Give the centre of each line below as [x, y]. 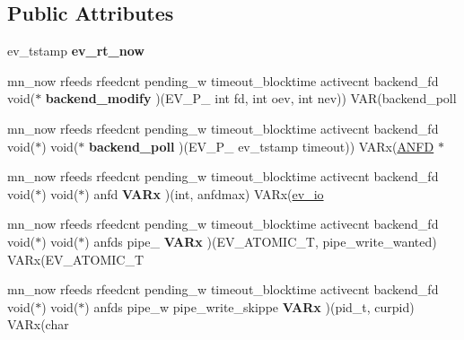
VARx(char [38, 324]
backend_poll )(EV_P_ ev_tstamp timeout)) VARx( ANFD [262, 146]
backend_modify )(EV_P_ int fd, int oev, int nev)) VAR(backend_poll [251, 98]
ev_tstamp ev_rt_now [76, 51]
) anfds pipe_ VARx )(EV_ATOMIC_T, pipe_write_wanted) [261, 241]
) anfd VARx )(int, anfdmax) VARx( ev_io [204, 193]
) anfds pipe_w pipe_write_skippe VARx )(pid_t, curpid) [250, 306]
